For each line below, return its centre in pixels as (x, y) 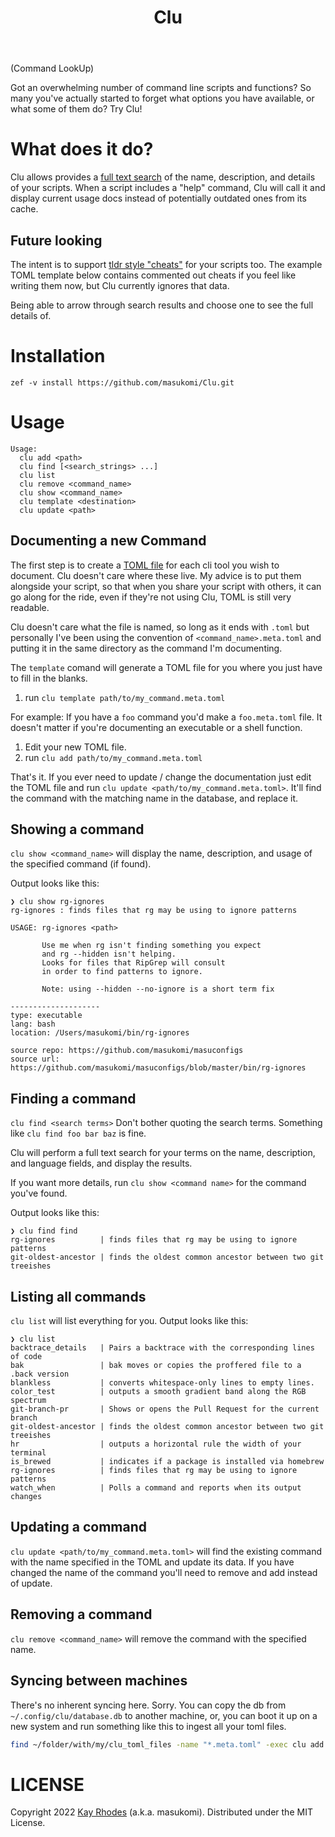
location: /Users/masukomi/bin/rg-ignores (100, 1033)
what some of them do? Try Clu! (76, 109)
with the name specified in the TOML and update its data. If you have (152, 1562)
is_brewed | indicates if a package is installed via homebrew (167, 1462)
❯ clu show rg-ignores (57, 902)
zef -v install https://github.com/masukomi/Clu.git (122, 382)
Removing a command (81, 1614)
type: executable (46, 1016)
